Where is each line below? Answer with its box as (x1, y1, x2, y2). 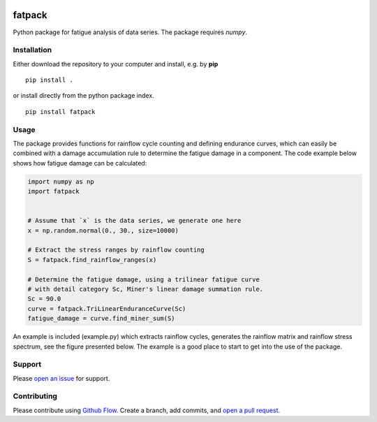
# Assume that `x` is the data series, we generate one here (27, 217, 242, 225)
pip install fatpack (25, 108, 96, 115)
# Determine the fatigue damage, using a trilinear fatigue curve (27, 275, 260, 283)
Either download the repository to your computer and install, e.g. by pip (13, 59, 219, 68)
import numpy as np (27, 177, 94, 185)
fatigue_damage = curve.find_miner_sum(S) (27, 314, 175, 323)
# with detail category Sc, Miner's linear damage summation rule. (27, 285, 264, 293)
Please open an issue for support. (13, 374, 110, 382)
